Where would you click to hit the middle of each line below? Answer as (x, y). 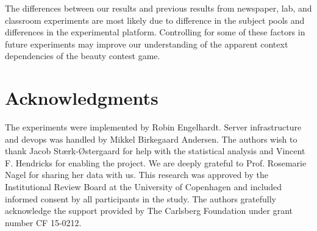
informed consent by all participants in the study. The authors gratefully (141, 198)
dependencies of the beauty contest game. (83, 56)
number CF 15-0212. (43, 222)
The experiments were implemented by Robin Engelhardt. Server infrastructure (153, 127)
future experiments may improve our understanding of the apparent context (147, 44)
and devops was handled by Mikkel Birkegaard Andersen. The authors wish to (151, 139)
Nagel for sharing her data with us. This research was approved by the (137, 175)
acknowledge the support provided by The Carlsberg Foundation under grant (149, 211)
